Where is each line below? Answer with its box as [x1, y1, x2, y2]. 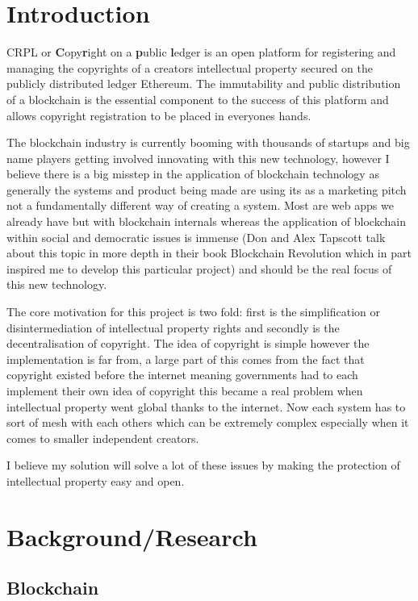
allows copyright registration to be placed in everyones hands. [6, 106, 311, 123]
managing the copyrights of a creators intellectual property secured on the [6, 59, 373, 76]
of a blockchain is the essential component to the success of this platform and [6, 90, 389, 107]
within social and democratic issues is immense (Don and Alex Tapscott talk [6, 228, 386, 245]
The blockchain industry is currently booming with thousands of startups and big [6, 134, 410, 151]
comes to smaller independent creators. [6, 429, 199, 446]
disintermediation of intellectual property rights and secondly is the [6, 319, 340, 336]
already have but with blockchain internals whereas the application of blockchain [6, 213, 406, 230]
